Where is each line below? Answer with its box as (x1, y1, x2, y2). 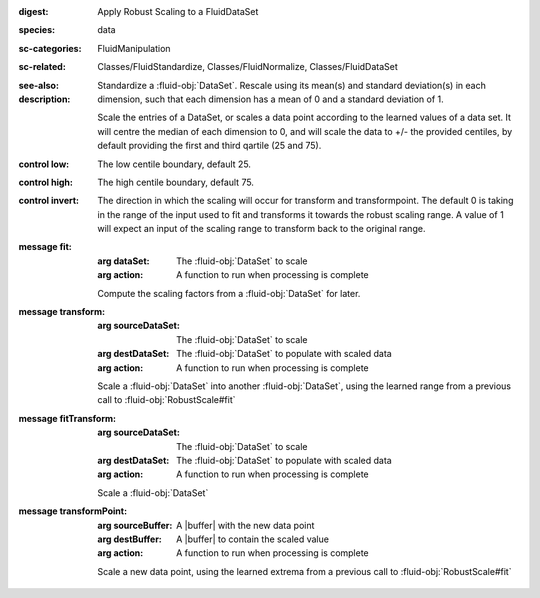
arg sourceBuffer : (97, 519, 173, 531)
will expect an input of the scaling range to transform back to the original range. (97, 223, 426, 235)
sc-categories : (18, 42, 82, 54)
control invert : (18, 195, 80, 207)
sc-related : (18, 61, 67, 73)
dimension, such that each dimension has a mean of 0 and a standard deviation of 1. (97, 93, 444, 105)
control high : (18, 176, 74, 188)
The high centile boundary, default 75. (97, 176, 255, 188)
